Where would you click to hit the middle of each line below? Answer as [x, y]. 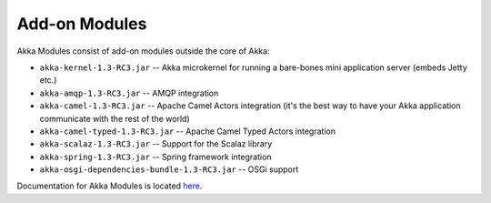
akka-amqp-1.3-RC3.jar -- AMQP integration [129, 93]
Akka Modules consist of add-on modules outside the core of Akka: [143, 51]
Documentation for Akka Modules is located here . [110, 186]
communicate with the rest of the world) [115, 118]
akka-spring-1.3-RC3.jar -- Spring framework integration [155, 157]
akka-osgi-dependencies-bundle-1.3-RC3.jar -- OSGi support [169, 169]
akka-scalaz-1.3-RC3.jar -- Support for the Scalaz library [156, 144]
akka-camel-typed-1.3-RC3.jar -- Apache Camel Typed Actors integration [188, 131]
